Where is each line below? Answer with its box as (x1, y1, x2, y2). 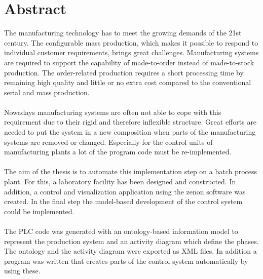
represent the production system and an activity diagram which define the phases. (4, 235, 259, 246)
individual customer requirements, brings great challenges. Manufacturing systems (4, 47, 259, 58)
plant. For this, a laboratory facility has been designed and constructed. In (4, 176, 236, 187)
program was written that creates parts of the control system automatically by (4, 255, 248, 266)
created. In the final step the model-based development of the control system (4, 196, 243, 207)
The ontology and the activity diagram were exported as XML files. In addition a (4, 246, 257, 256)
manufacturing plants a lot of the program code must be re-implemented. (4, 146, 232, 157)
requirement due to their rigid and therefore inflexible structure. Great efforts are (4, 116, 257, 127)
